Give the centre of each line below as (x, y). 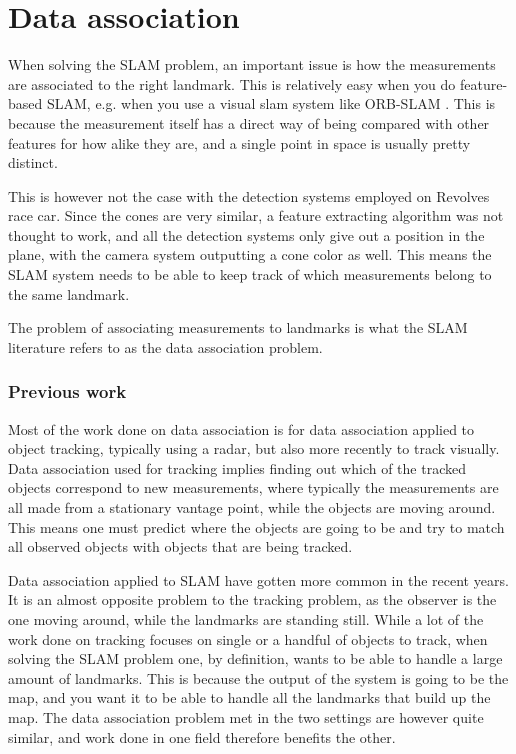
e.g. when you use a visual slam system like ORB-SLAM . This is (295, 103)
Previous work (67, 391)
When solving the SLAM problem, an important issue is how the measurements (252, 64)
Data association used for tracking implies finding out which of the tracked (237, 467)
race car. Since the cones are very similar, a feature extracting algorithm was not (256, 215)
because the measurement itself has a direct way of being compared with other (249, 122)
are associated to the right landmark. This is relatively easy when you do (232, 83)
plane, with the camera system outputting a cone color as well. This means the (250, 254)
